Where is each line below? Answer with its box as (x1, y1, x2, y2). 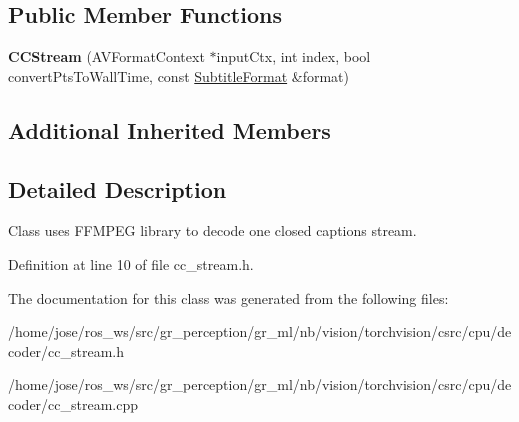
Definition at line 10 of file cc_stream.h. (8, 253, 254, 274)
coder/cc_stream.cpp (8, 393, 139, 414)
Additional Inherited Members (8, 114, 331, 145)
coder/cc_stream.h (8, 340, 125, 361)
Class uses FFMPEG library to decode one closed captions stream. (8, 220, 417, 241)
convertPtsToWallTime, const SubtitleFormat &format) (8, 65, 349, 86)
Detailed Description (8, 173, 227, 204)
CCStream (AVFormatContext (8, 46, 205, 67)
